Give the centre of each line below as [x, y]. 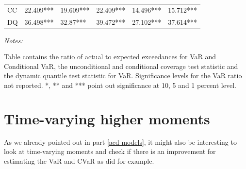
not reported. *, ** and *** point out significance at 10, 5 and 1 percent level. [120, 85]
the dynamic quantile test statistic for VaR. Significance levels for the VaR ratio [123, 76]
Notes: [13, 40]
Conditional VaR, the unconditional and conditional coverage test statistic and [121, 66]
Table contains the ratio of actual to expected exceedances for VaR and [110, 57]
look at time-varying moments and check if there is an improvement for [110, 151]
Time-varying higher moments [107, 118]
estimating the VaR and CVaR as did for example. [79, 161]
